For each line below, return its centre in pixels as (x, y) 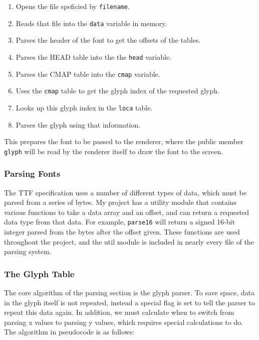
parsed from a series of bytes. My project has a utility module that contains (120, 202)
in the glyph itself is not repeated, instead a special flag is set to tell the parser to (129, 302)
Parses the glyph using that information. (78, 124)
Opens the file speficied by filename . (73, 6)
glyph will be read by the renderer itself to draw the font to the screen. (114, 151)
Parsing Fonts (32, 174)
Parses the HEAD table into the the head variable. (94, 56)
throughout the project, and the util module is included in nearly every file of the (129, 241)
